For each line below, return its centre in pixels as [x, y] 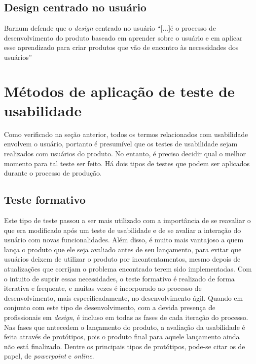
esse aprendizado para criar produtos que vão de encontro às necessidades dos [121, 47]
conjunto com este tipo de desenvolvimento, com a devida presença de [110, 307]
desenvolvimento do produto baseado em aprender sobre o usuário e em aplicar [123, 37]
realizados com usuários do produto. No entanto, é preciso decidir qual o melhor [125, 154]
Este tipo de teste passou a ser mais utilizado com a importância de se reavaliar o [128, 220]
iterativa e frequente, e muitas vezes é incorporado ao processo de [103, 288]
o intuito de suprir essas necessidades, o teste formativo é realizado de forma [119, 278]
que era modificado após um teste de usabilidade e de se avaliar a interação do [123, 230]
